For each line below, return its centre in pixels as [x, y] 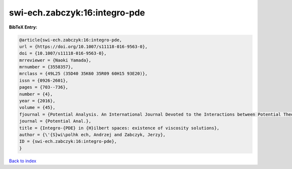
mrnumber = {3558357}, [46, 67]
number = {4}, [36, 94]
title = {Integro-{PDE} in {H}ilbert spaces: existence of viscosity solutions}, [119, 128]
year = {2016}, [37, 101]
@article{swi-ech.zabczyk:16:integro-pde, [71, 40]
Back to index [23, 161]
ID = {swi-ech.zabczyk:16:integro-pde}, [68, 141]
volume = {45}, [37, 108]
